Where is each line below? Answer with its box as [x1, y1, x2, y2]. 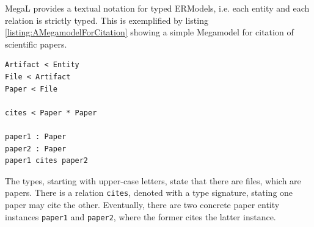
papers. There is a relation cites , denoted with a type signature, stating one [5, 186, 293, 199]
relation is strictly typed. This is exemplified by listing [5, 13, 208, 26]
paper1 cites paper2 [5, 156, 89, 165]
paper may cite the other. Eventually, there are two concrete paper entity [5, 198, 280, 211]
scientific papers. [5, 37, 67, 50]
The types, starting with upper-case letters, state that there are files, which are [5, 174, 301, 187]
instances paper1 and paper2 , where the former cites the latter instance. [5, 210, 276, 223]
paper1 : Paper [5, 132, 67, 141]
